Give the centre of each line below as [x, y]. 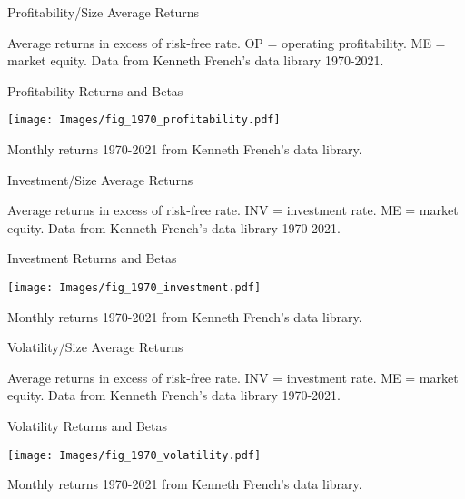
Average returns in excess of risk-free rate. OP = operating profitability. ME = [227, 42]
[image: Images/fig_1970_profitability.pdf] [144, 120]
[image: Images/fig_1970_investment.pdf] [134, 288]
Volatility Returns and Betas [87, 426]
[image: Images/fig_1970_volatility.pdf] [134, 455]
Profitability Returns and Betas [95, 90]
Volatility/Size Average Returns [95, 347]
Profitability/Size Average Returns [103, 12]
